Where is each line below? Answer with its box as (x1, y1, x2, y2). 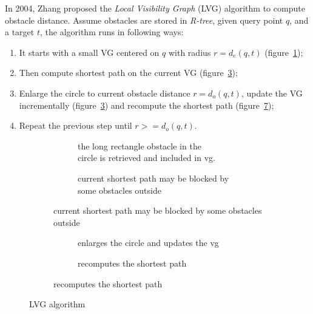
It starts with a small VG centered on (19, 46, 160, 58)
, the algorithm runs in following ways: (39, 26, 184, 38)
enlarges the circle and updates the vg (78, 236, 219, 249)
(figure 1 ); (264, 46, 303, 58)
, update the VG (241, 86, 303, 99)
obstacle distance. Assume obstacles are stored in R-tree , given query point (5, 13, 283, 26)
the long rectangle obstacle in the (78, 139, 201, 152)
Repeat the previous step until (19, 119, 132, 132)
